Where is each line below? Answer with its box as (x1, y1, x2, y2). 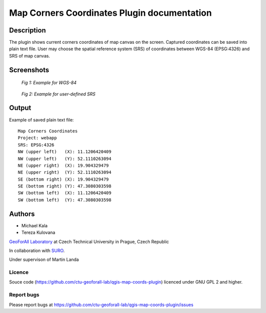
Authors (9, 210, 35, 218)
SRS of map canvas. (9, 53, 50, 59)
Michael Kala (21, 222, 48, 228)
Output (9, 104, 32, 112)
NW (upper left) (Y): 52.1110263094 (18, 156, 112, 161)
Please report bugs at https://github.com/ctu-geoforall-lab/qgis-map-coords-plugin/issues (9, 302, 194, 308)
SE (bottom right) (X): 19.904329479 (18, 176, 109, 182)
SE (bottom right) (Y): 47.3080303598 (18, 184, 112, 189)
